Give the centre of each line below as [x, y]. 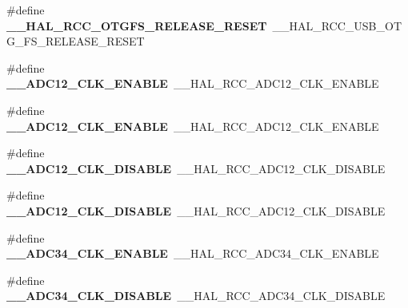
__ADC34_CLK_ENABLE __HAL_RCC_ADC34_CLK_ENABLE [193, 253]
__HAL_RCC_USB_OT [337, 25]
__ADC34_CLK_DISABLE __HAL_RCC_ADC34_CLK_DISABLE [196, 296]
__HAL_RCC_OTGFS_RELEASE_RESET [137, 25]
